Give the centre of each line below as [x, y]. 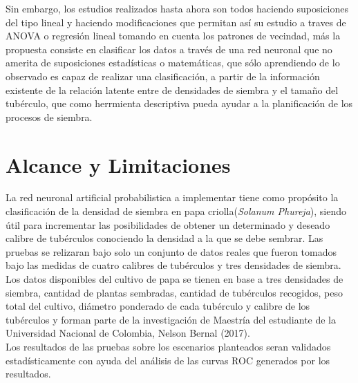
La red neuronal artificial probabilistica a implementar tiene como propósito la [172, 197]
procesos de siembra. [49, 116]
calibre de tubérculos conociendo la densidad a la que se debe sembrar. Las [164, 238]
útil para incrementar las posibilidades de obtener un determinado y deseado [168, 224]
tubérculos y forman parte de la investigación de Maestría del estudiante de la [171, 319]
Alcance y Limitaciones [118, 164]
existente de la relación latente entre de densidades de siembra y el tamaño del [172, 90]
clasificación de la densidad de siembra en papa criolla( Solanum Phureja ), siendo [176, 211]
